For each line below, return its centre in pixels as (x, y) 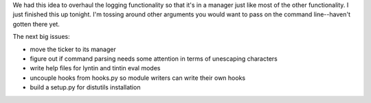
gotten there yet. (36, 24)
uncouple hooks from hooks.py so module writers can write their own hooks (138, 78)
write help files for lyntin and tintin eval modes (95, 68)
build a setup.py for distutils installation (85, 87)
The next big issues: (41, 37)
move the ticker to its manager (73, 49)
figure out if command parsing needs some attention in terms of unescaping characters (154, 59)
